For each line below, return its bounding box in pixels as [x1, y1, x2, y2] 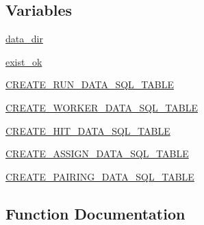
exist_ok [5, 54, 42, 68]
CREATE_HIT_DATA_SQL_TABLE [5, 123, 170, 137]
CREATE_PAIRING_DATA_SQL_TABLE [5, 169, 194, 183]
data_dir [5, 31, 43, 46]
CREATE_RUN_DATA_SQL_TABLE [5, 77, 174, 92]
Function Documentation [5, 202, 186, 224]
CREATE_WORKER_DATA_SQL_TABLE [5, 100, 199, 114]
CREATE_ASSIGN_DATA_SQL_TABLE [5, 146, 189, 161]
